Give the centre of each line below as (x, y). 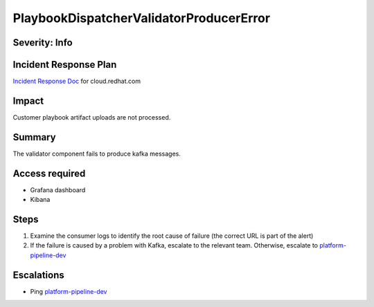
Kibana (40, 200)
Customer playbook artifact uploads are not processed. (92, 117)
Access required (49, 173)
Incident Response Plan (65, 65)
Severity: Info (43, 43)
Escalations (39, 275)
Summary (34, 137)
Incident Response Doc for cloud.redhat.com (77, 81)
